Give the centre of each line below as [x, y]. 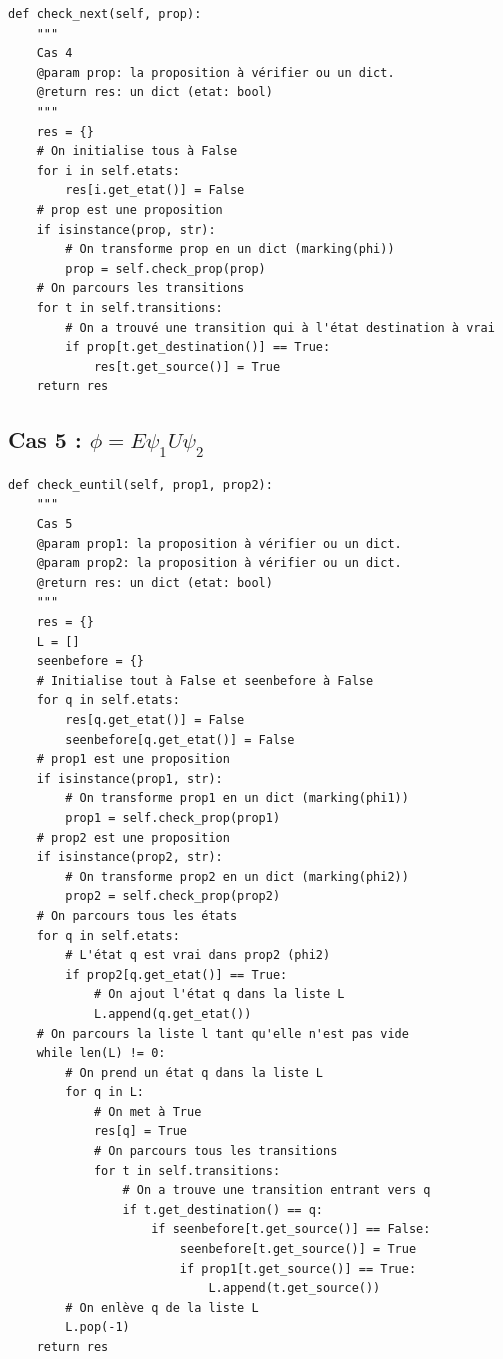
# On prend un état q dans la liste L [194, 1072]
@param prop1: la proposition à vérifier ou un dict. [219, 543]
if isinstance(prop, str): [126, 229]
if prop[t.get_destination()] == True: [198, 347]
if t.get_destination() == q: [222, 1209]
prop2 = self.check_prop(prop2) [173, 896]
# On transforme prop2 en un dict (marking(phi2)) [237, 876]
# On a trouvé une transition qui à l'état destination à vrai [280, 327]
